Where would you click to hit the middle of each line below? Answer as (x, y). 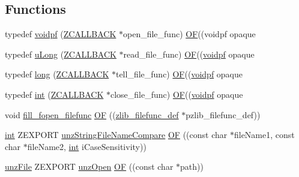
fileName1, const (264, 135)
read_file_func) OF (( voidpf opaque (189, 54)
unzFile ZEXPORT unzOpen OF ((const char (89, 166)
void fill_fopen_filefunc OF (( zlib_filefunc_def (92, 114)
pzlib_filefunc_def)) (223, 114)
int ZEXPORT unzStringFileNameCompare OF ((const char (116, 135)
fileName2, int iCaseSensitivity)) (87, 146)
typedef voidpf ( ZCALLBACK (61, 34)
